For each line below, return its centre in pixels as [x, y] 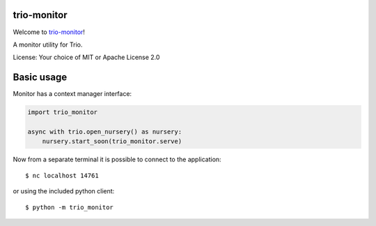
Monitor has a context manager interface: [72, 94]
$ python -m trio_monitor [70, 207]
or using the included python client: [64, 191]
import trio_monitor [62, 112]
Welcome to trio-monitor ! [49, 32]
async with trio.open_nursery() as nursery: [105, 131]
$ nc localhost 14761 [62, 175]
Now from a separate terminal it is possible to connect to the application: [117, 159]
